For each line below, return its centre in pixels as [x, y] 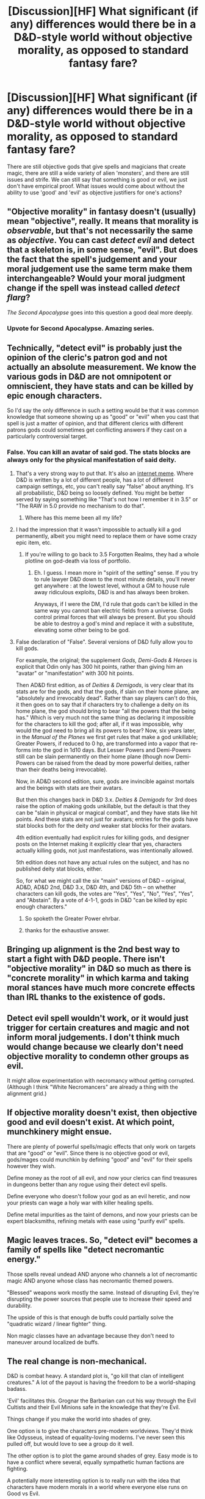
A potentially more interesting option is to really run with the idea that [94, 1481]
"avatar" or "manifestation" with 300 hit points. [75, 673]
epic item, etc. [34, 542]
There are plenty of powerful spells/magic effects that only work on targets [101, 1146]
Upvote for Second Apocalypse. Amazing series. [81, 328]
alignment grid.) [27, 1093]
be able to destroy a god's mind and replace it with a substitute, [114, 623]
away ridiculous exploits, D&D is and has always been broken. [112, 592]
